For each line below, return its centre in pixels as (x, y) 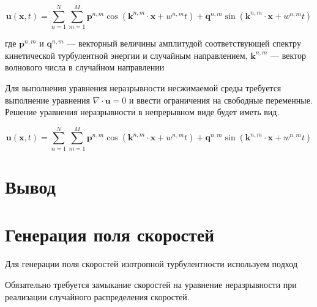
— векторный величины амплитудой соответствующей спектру (184, 43)
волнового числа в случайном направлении (85, 67)
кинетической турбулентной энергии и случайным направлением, (126, 55)
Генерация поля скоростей (110, 234)
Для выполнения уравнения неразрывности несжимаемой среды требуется (143, 87)
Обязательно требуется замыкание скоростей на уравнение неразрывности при (151, 284)
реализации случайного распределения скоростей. (97, 296)
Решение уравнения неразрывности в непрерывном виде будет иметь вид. (142, 112)
